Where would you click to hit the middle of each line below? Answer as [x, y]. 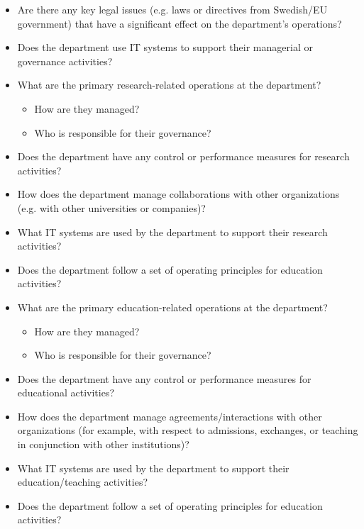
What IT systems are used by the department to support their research [172, 232]
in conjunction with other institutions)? [103, 444]
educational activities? [66, 392]
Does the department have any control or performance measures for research [183, 156]
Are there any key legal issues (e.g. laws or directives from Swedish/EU [172, 9]
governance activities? [65, 61]
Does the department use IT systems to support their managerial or [165, 47]
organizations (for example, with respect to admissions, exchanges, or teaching [188, 430]
